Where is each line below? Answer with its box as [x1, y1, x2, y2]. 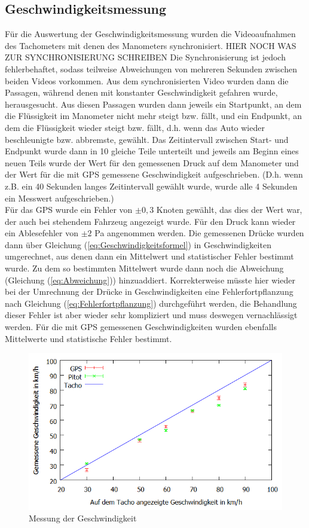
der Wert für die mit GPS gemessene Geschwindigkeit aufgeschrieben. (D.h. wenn [5, 168, 303, 181]
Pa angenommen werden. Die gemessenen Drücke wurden [94, 227, 304, 239]
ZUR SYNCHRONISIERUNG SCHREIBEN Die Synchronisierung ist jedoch [5, 51, 286, 63]
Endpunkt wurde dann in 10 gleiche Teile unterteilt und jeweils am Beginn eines [5, 145, 299, 157]
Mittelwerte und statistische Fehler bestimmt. [5, 332, 172, 344]
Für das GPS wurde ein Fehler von [5, 203, 133, 216]
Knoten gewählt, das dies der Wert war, [156, 203, 302, 216]
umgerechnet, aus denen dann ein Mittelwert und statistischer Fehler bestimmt [5, 250, 294, 263]
